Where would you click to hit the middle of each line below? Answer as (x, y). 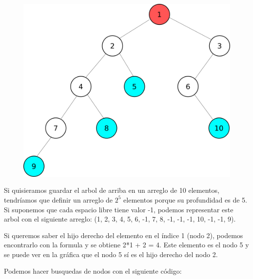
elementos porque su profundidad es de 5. (185, 199)
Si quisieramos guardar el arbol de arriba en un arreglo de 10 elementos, (112, 190)
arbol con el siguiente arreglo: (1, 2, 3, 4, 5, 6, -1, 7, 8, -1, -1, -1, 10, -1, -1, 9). (120, 219)
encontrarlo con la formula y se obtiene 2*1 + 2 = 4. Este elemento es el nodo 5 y (126, 245)
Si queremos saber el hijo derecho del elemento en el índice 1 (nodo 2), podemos (124, 235)
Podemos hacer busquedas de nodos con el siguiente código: (93, 270)
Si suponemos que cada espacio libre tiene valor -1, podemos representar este (119, 209)
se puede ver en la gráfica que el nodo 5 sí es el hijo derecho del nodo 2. (111, 254)
